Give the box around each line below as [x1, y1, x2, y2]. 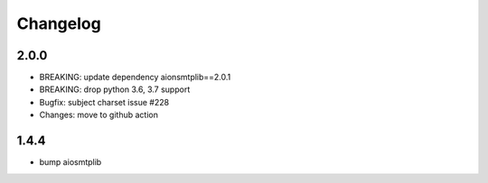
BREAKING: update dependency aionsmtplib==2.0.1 [39, 72, 231, 83]
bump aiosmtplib [39, 157, 102, 168]
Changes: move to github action [39, 109, 158, 121]
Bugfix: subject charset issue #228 [39, 96, 170, 107]
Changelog [16, 14, 101, 33]
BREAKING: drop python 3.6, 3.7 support [39, 84, 191, 95]
